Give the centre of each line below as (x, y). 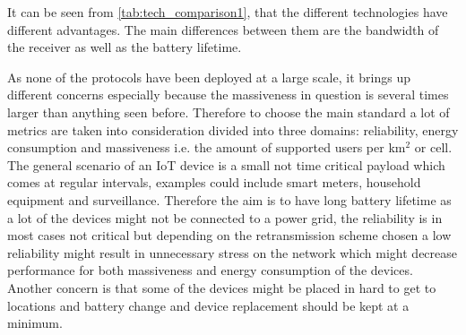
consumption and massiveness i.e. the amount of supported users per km (207, 147)
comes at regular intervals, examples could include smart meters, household (214, 182)
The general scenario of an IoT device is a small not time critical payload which (226, 164)
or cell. (433, 147)
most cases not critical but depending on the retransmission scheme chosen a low (229, 235)
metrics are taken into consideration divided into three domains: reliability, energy (233, 129)
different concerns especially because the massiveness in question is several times (228, 94)
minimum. (35, 323)
